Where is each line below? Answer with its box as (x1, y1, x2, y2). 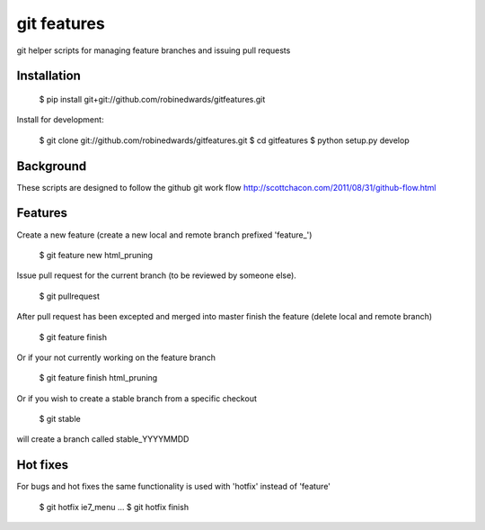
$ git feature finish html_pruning (39, 373, 158, 383)
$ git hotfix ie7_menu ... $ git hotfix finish (39, 501, 189, 512)
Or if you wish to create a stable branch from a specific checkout (16, 392, 258, 404)
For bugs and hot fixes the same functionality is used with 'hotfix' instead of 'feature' (16, 481, 331, 492)
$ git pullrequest (39, 291, 101, 301)
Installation (16, 68, 81, 84)
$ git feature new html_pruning (39, 249, 153, 260)
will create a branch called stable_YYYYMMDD (16, 434, 190, 445)
